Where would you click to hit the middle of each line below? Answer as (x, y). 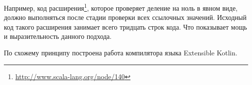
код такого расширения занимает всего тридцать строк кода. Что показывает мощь (126, 26)
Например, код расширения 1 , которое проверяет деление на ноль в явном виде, (121, 7)
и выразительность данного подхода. (58, 36)
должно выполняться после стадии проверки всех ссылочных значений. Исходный (125, 17)
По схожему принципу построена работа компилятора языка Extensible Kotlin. (121, 53)
